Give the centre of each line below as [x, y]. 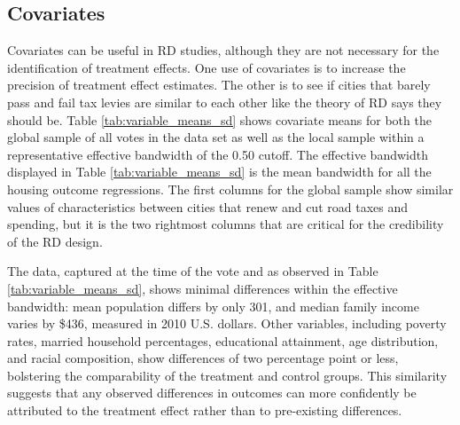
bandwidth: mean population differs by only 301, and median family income [213, 306]
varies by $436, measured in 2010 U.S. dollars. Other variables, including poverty [227, 323]
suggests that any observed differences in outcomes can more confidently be [212, 393]
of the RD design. [55, 241]
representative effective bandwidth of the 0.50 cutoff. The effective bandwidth [218, 154]
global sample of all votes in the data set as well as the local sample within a [216, 137]
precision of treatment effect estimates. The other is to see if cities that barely [219, 85]
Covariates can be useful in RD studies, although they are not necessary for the [223, 50]
